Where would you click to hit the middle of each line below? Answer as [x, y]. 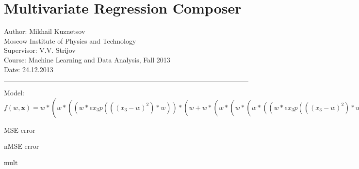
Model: [14, 93]
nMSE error [22, 146]
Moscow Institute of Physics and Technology [70, 40]
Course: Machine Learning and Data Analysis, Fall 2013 [87, 59]
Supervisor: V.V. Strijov [40, 50]
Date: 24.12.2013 [29, 69]
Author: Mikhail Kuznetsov [45, 31]
